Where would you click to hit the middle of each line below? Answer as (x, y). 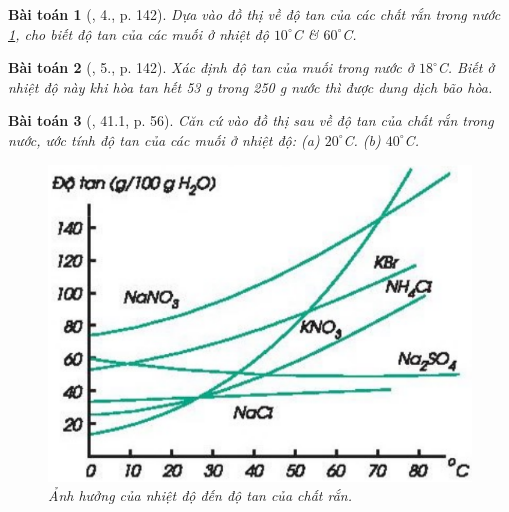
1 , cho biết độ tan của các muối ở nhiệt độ (138, 33)
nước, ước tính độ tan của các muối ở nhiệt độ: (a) (164, 139)
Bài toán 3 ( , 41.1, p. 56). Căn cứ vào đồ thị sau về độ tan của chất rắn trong (251, 120)
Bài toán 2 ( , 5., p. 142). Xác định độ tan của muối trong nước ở (211, 67)
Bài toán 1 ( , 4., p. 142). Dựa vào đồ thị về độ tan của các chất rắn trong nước (254, 14)
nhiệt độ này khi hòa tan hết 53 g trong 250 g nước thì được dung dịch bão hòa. (250, 86)
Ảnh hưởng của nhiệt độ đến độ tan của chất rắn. (200, 495)
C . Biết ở (466, 67)
